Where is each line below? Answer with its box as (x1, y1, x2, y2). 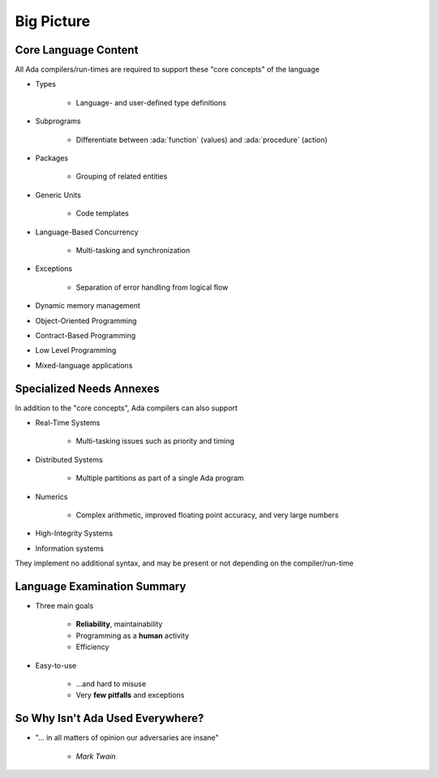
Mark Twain (75, 751, 117, 761)
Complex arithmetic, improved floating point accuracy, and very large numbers (75, 509, 339, 519)
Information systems (35, 544, 105, 553)
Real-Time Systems (35, 418, 101, 428)
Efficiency (75, 642, 109, 652)
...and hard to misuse (75, 678, 147, 689)
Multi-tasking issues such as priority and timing (75, 436, 235, 446)
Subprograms (35, 116, 81, 126)
